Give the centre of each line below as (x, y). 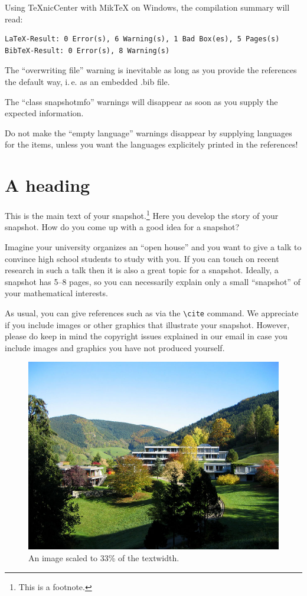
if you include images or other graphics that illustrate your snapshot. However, (147, 324)
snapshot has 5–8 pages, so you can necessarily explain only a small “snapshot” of (153, 281)
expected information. (44, 113)
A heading (48, 185)
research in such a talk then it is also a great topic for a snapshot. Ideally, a (142, 270)
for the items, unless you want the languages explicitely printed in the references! (151, 144)
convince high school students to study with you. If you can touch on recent (142, 258)
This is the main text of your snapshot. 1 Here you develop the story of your (142, 215)
